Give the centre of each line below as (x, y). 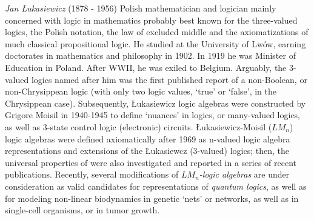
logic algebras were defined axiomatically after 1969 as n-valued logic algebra (148, 138)
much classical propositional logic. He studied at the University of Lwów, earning (155, 43)
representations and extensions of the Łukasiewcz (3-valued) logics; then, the (147, 151)
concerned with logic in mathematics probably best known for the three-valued (151, 20)
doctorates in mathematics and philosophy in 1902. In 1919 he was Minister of (150, 55)
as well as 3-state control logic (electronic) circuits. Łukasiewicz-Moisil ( (139, 126)
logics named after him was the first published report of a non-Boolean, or (169, 79)
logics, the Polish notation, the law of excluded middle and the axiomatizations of (157, 32)
